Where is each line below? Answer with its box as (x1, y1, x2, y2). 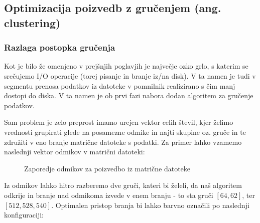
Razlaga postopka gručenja (4, 41, 115, 54)
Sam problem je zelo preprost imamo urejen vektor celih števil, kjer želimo (4, 117, 233, 127)
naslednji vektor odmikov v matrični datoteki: (4, 146, 145, 157)
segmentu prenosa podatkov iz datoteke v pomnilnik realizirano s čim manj (4, 80, 235, 91)
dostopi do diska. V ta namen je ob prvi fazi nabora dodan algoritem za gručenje (4, 90, 253, 101)
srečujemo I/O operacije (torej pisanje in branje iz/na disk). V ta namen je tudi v (4, 70, 256, 81)
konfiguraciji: (4, 209, 44, 220)
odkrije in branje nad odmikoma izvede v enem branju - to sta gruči (4, 189, 213, 200)
